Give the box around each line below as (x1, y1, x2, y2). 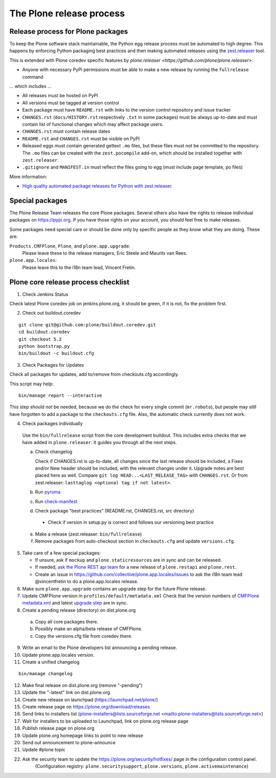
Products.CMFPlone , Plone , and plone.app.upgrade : (9, 243, 130, 249)
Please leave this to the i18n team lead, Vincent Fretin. (22, 264, 136, 271)
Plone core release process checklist (9, 278, 130, 286)
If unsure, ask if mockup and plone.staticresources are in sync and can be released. (35, 557, 222, 563)
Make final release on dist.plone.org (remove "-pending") (22, 682, 143, 688)
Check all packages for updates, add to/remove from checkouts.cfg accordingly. (9, 371, 179, 377)
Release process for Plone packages (9, 27, 128, 36)
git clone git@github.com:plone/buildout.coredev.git (18, 322, 156, 327)
